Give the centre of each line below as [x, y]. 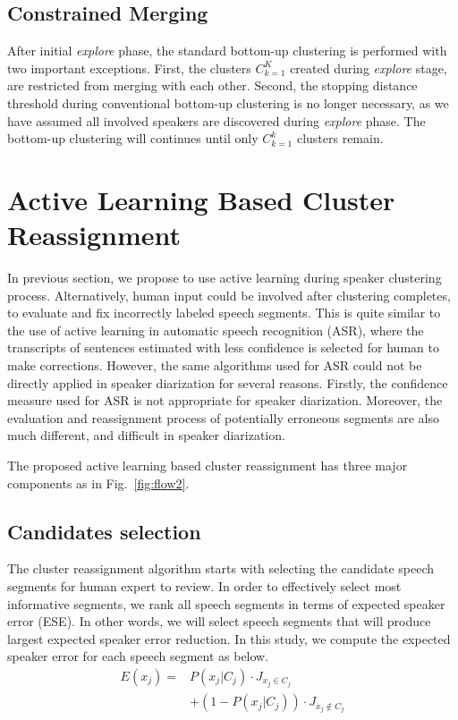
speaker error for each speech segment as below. [138, 656]
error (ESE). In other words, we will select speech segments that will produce [219, 621]
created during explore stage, [369, 68]
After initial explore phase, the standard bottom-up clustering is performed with [227, 51]
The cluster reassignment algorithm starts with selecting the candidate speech [221, 568]
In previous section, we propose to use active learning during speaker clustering [225, 278]
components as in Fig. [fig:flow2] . [98, 483]
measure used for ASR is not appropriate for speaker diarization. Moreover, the [225, 400]
